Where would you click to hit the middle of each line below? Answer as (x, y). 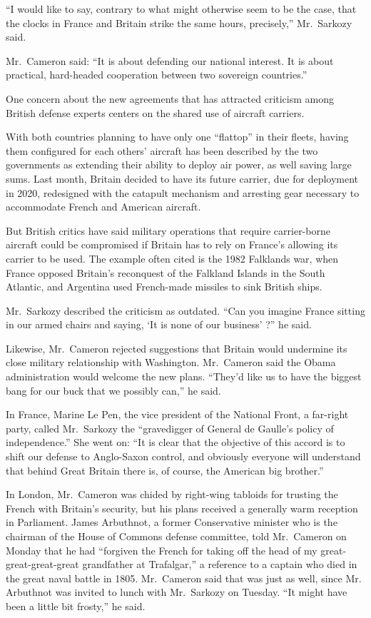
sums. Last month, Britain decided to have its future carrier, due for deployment (182, 178)
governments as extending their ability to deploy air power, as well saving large (179, 164)
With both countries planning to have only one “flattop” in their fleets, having (177, 137)
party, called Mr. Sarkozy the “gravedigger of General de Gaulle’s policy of (170, 428)
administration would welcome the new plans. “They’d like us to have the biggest (184, 376)
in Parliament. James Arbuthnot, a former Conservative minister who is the (172, 522)
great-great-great (42, 564)
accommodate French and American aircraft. (103, 207)
